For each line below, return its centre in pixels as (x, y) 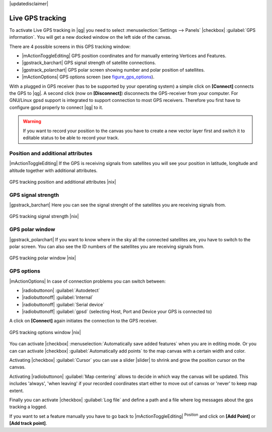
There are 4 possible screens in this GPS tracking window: (70, 46)
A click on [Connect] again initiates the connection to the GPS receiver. (83, 321)
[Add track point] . (28, 423)
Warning (32, 122)
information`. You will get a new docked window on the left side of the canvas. (90, 37)
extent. (17, 391)
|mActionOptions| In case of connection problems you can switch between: (88, 281)
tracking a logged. (28, 407)
